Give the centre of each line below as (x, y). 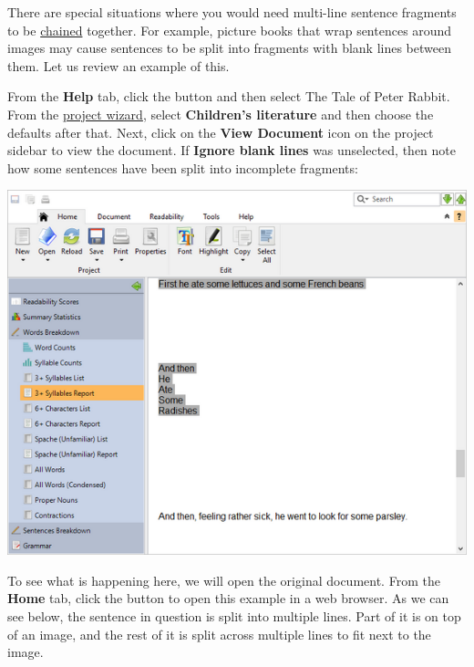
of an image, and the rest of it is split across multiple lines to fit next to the (219, 634)
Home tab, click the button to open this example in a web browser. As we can (228, 598)
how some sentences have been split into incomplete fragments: (183, 167)
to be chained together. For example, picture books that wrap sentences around (230, 30)
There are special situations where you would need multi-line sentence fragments (232, 12)
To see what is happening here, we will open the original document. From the (224, 580)
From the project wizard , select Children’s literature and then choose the (221, 114)
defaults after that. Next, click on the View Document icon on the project (221, 132)
